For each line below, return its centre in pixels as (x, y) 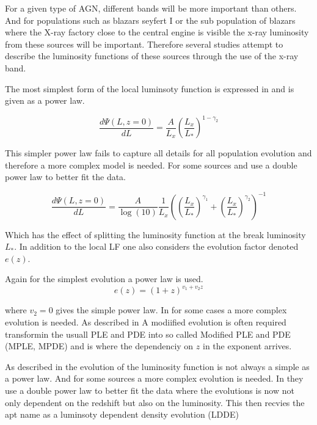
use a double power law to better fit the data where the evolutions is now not (150, 390)
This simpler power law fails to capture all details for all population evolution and (158, 153)
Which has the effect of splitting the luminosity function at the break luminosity (155, 234)
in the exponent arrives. (247, 346)
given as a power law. (45, 100)
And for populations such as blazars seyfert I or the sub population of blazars (150, 20)
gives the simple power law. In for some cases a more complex (171, 310)
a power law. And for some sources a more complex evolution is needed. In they (154, 378)
